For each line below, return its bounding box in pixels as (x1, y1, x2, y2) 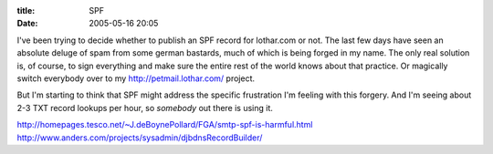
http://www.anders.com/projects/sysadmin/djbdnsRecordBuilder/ (16, 132, 263, 143)
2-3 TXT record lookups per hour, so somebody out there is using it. (16, 102, 274, 113)
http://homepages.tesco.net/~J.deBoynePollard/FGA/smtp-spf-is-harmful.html (16, 119, 313, 130)
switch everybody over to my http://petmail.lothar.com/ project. (16, 73, 256, 84)
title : (16, 5, 36, 15)
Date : (16, 18, 38, 29)
